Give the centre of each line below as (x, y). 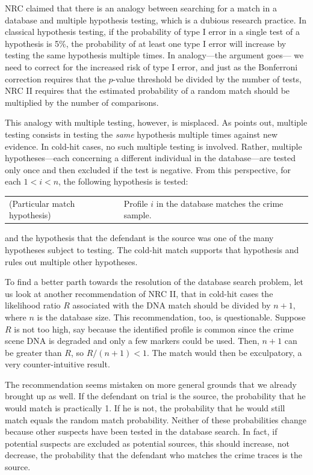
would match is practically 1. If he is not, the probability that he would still (145, 408)
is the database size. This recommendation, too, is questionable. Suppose (171, 317)
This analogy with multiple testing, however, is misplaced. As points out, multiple (156, 122)
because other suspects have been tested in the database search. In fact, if (141, 431)
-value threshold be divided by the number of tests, (207, 78)
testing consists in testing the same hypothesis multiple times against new (141, 134)
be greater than (33, 352)
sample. (138, 215)
